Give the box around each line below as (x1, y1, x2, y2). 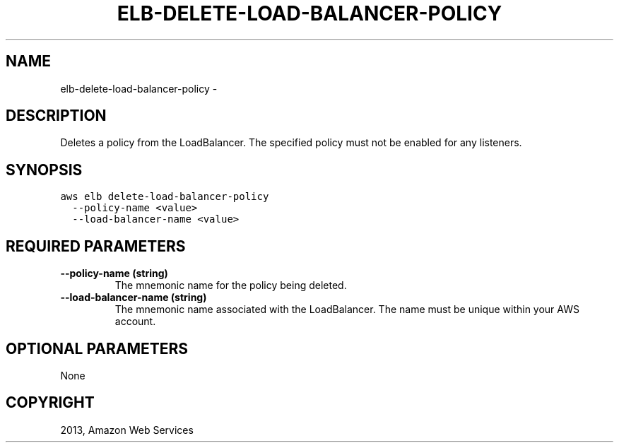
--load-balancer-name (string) (60, 291, 207, 304)
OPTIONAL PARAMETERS (6, 339, 189, 358)
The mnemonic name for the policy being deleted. (114, 279, 347, 292)
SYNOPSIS (6, 160, 83, 179)
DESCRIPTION (6, 107, 107, 125)
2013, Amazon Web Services (60, 423, 194, 436)
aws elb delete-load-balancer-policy (60, 191, 269, 203)
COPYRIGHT (6, 394, 95, 412)
